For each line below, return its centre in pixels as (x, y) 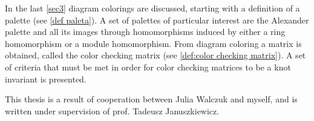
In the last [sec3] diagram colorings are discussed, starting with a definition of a (152, 8)
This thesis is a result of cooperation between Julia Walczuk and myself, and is (151, 99)
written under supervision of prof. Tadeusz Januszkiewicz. (112, 110)
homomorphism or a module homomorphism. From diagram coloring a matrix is (153, 43)
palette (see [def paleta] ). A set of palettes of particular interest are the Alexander (157, 20)
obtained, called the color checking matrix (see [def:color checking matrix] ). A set (155, 55)
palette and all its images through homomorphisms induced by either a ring (145, 32)
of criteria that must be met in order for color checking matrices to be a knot (148, 67)
